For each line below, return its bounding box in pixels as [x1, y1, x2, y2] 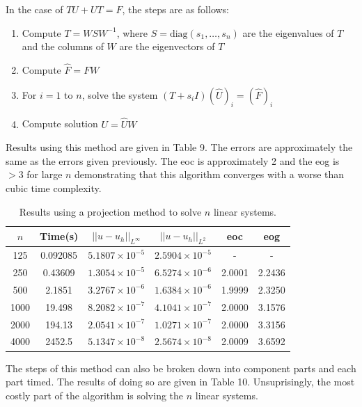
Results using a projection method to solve [19, 204, 202, 218]
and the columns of [22, 39, 104, 54]
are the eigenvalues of [242, 25, 334, 40]
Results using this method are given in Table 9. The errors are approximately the [6, 140, 353, 154]
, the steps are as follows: [122, 2, 230, 16]
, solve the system [81, 87, 158, 102]
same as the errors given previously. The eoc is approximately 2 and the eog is [6, 153, 340, 168]
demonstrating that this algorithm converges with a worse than [74, 167, 345, 182]
